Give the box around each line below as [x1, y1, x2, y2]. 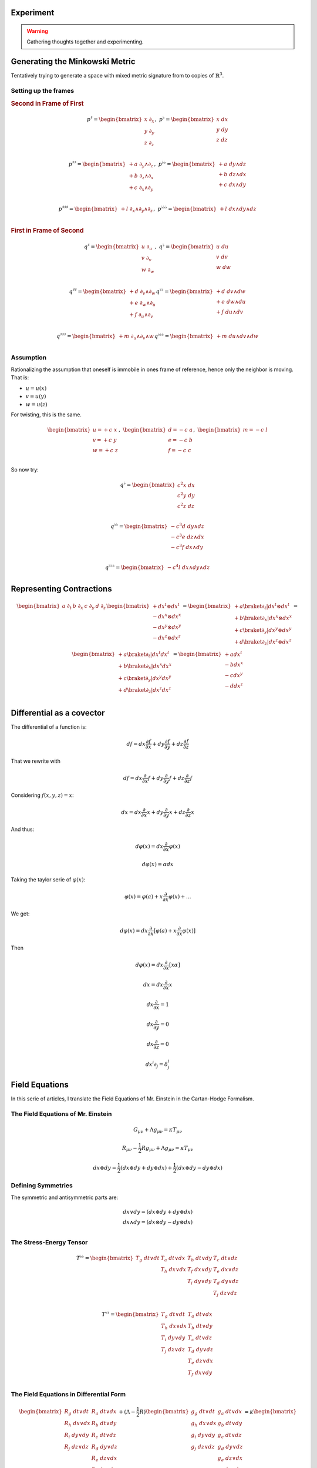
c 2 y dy [177, 491, 195, 499]
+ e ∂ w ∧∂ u [129, 299, 156, 308]
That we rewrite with [11, 757, 61, 765]
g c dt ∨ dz [217, 1432, 242, 1440]
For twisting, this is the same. [11, 411, 82, 418]
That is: [11, 374, 29, 381]
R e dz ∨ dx [91, 1455, 117, 1463]
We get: [11, 910, 30, 917]
